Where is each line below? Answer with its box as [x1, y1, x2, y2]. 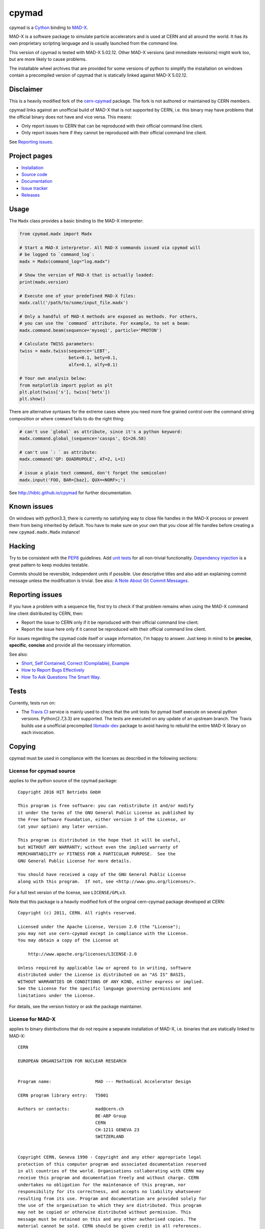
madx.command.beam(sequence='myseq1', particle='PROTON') [19, 327, 162, 333]
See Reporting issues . [9, 139, 53, 145]
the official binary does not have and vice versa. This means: [9, 114, 132, 120]
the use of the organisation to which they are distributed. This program [18, 1202, 202, 1208]
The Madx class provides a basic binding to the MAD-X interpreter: [9, 218, 144, 224]
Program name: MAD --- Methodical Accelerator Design [18, 1079, 191, 1084]
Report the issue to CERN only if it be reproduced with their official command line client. [21, 619, 199, 625]
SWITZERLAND [95, 1134, 124, 1139]
